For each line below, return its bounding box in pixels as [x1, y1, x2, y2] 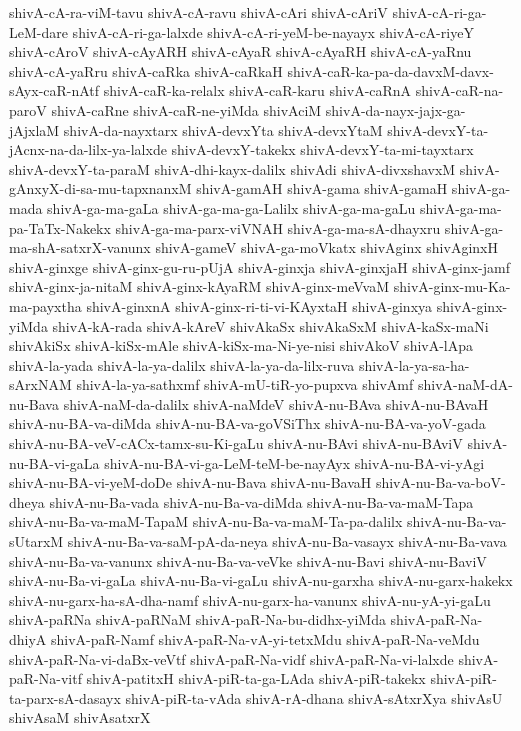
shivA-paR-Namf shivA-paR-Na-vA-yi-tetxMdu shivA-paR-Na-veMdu [51, 629, 480, 649]
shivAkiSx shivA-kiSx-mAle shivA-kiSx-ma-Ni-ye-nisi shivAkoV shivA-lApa [9, 335, 474, 356]
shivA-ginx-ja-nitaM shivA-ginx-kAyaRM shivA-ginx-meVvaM [9, 276, 390, 297]
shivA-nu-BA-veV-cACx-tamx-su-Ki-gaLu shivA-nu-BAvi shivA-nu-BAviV [9, 433, 463, 454]
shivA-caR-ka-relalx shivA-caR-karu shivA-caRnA [103, 80, 412, 101]
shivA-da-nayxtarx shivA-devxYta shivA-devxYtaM [63, 119, 383, 140]
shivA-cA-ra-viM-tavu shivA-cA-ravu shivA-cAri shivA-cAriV [9, 2, 388, 22]
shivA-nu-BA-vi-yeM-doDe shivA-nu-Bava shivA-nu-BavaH [9, 472, 372, 493]
